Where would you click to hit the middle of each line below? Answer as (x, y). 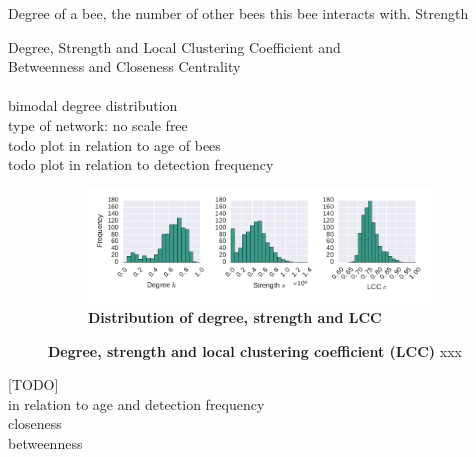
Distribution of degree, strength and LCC (235, 317)
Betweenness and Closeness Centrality (124, 66)
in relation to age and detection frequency (136, 403)
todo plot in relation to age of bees (114, 144)
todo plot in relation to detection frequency (141, 164)
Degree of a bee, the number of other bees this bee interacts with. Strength (238, 13)
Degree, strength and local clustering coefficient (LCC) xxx (255, 350)
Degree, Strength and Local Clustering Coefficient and (174, 46)
